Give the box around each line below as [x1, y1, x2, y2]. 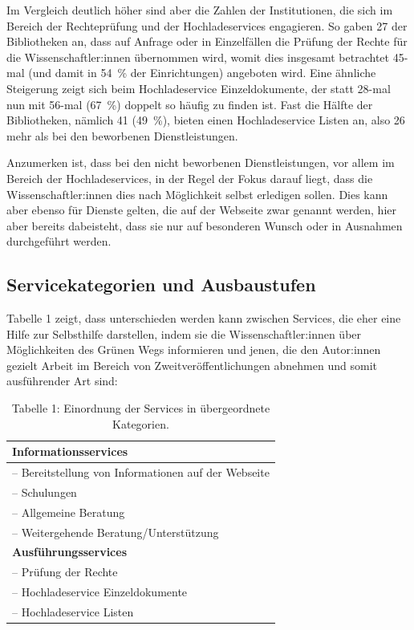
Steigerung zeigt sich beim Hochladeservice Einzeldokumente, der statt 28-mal [6, 79, 391, 96]
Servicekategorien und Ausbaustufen [6, 272, 316, 297]
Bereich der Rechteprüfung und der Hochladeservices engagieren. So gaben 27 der [6, 17, 408, 34]
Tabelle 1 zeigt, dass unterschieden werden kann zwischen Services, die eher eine [6, 310, 401, 327]
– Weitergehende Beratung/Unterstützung [12, 523, 219, 540]
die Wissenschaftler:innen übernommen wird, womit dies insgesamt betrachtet [6, 48, 389, 65]
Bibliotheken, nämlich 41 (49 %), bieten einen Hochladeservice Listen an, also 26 [6, 112, 405, 128]
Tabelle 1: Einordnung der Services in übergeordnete [11, 400, 270, 417]
